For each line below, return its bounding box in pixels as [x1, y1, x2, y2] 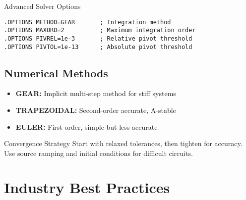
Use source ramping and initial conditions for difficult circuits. [4, 148, 193, 158]
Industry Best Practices [4, 177, 170, 197]
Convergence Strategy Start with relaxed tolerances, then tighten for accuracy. [4, 138, 243, 149]
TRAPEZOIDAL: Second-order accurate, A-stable [15, 105, 176, 115]
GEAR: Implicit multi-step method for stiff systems [15, 88, 176, 99]
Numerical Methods [4, 65, 108, 80]
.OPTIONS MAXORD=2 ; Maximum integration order [4, 27, 196, 34]
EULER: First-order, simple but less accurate [15, 121, 158, 132]
